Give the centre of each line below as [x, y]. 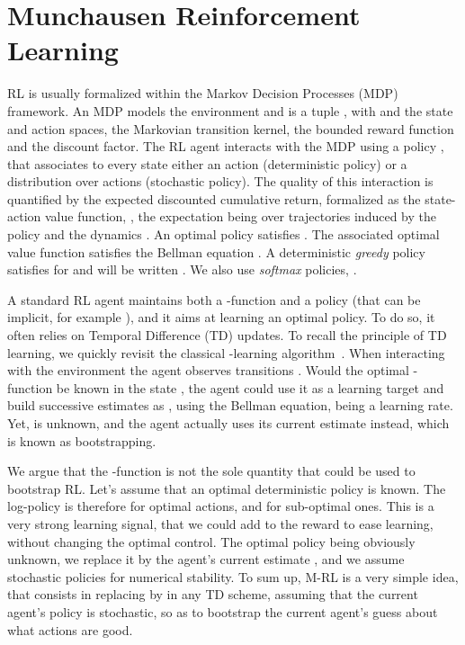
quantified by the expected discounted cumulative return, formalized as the [214, 198]
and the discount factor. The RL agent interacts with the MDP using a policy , [226, 146]
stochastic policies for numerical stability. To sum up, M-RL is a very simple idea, [233, 576]
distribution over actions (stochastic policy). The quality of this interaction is [220, 181]
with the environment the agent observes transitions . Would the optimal [208, 370]
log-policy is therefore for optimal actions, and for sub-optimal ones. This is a [221, 506]
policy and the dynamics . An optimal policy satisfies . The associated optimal [224, 234]
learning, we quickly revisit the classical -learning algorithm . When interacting [226, 352]
